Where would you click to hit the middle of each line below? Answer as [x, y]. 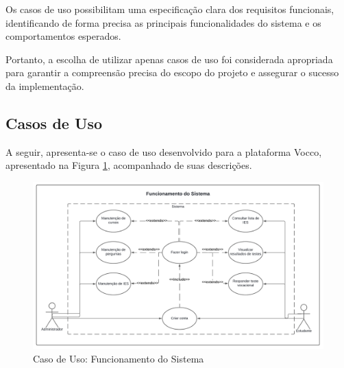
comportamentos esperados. [63, 36]
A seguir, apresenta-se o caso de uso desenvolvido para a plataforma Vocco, [164, 151]
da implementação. [45, 85]
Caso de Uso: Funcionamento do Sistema [119, 359]
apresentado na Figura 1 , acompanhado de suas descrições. [129, 165]
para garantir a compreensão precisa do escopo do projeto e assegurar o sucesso [172, 72]
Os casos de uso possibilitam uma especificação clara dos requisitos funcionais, [170, 9]
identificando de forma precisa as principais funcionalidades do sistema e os [163, 22]
